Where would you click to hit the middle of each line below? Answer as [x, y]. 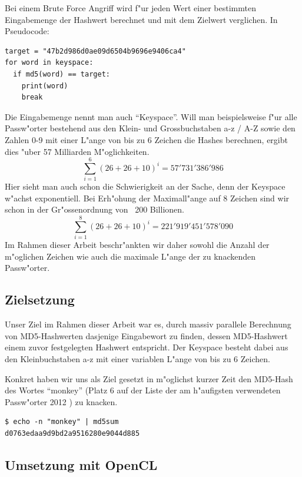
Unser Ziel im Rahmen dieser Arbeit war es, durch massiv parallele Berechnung [148, 324]
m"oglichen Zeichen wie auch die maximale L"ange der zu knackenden [130, 256]
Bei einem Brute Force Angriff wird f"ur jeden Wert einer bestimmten [130, 8]
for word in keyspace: [49, 63]
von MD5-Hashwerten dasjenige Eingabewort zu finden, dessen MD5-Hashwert [146, 335]
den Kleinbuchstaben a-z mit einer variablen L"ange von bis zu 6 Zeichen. [137, 358]
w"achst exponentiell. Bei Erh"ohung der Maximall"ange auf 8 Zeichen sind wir [147, 198]
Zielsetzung [40, 299]
